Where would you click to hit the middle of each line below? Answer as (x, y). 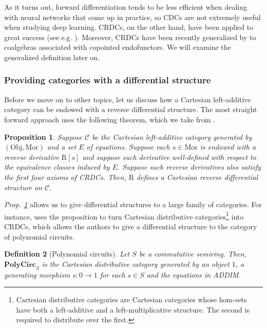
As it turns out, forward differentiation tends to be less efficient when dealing (126, 7)
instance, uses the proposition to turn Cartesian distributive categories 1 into (124, 215)
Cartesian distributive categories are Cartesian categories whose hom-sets (131, 299)
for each (112, 274)
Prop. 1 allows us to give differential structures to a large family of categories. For (133, 204)
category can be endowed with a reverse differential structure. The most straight (131, 109)
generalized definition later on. (52, 57)
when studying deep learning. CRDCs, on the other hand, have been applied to (129, 27)
